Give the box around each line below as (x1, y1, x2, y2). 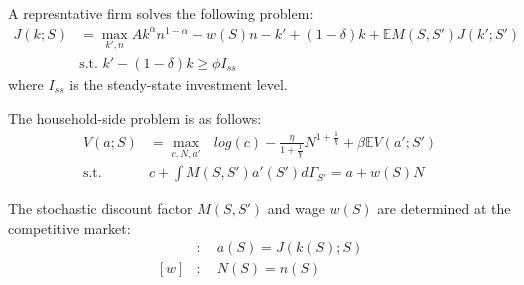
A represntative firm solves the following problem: (8, 3, 314, 23)
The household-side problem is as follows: (8, 107, 262, 128)
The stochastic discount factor (8, 198, 193, 219)
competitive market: (8, 217, 131, 238)
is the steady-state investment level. (69, 73, 288, 94)
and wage (267, 198, 325, 219)
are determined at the (377, 198, 511, 219)
